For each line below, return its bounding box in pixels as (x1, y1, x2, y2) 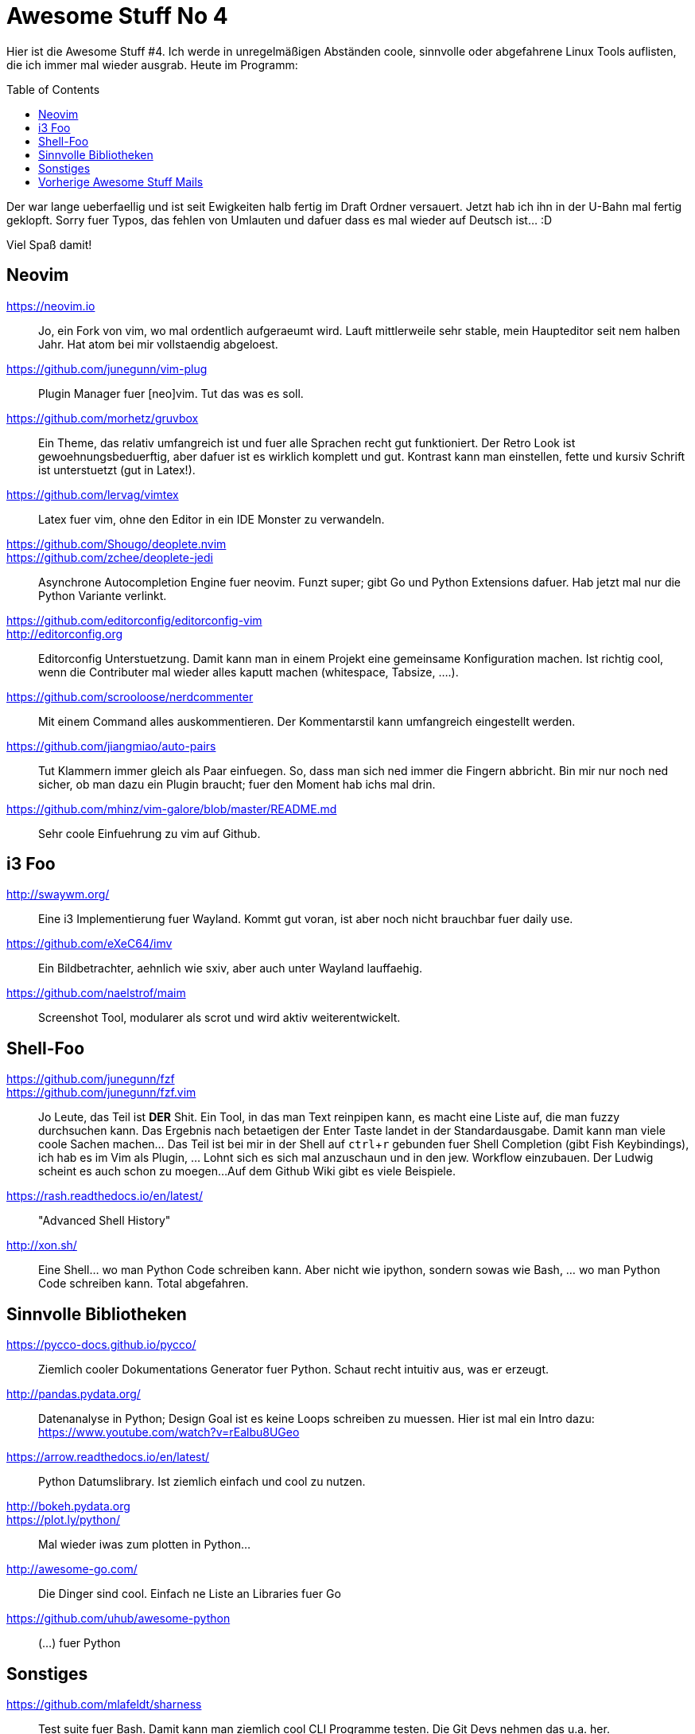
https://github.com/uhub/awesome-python (6, 1611, 231, 1626)
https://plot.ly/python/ (6, 1513, 121, 1527)
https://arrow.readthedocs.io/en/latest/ (6, 1450, 210, 1464)
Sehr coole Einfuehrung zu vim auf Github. (38, 826, 261, 840)
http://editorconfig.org (6, 626, 123, 641)
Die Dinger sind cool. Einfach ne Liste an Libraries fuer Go (38, 1587, 341, 1601)
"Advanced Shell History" (38, 1214, 171, 1228)
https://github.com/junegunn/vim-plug (6, 361, 208, 376)
